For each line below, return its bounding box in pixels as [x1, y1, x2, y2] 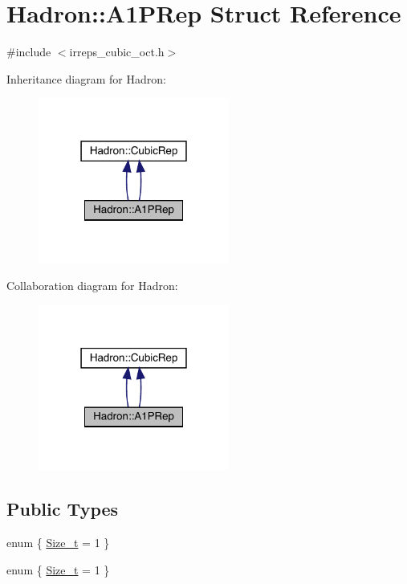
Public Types [6, 496, 119, 521]
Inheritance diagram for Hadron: [6, 70, 166, 87]
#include [6, 43, 51, 60]
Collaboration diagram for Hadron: [6, 277, 178, 294]
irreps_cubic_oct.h [69, 43, 165, 60]
